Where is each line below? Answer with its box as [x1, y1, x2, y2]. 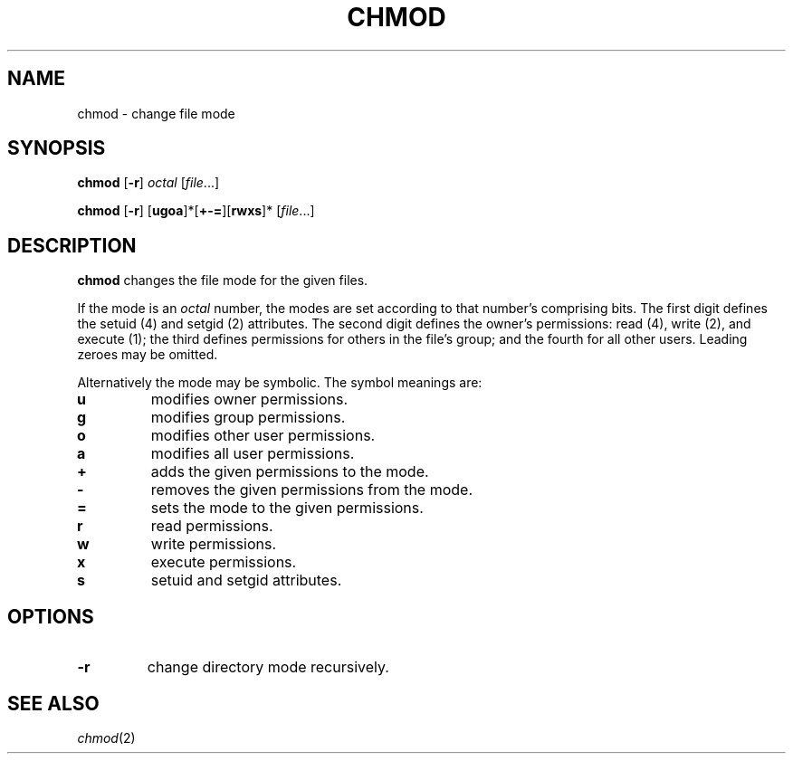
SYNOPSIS [7, 137, 106, 160]
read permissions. [150, 517, 273, 536]
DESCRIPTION [7, 233, 137, 257]
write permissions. [150, 535, 277, 554]
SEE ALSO [7, 691, 100, 715]
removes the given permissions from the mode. [150, 480, 473, 499]
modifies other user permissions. [150, 426, 376, 445]
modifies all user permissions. [150, 444, 355, 463]
